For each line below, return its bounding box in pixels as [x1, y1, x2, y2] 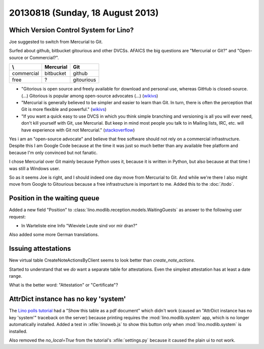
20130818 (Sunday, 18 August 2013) [9, 7, 159, 18]
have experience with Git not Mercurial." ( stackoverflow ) [21, 127, 135, 133]
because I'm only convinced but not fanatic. [9, 150, 98, 155]
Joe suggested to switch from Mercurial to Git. [9, 39, 103, 45]
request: [9, 214, 26, 219]
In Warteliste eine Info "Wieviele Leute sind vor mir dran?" [21, 223, 138, 228]
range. [9, 273, 22, 279]
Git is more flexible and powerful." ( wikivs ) [21, 107, 107, 112]
